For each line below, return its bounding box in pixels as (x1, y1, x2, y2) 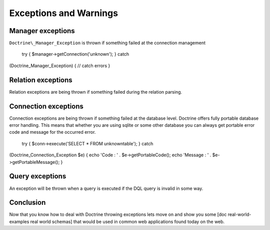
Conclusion (9, 198, 46, 207)
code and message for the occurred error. (9, 129, 96, 135)
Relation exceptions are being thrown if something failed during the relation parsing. (9, 89, 182, 95)
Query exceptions (9, 172, 66, 180)
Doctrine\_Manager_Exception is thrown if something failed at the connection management (9, 40, 206, 46)
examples (9, 218, 29, 224)
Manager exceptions (9, 27, 75, 35)
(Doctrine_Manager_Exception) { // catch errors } (9, 63, 110, 69)
